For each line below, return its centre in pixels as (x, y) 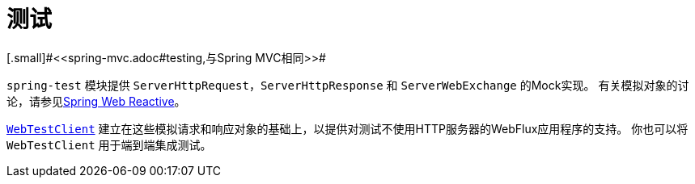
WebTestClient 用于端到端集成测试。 (109, 144)
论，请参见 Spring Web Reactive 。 (96, 101)
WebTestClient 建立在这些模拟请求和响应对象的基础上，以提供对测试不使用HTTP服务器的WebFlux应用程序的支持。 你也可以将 (347, 128)
